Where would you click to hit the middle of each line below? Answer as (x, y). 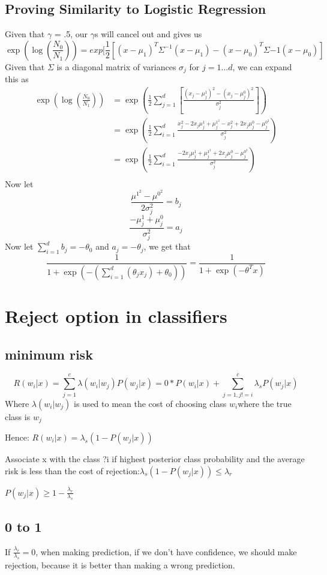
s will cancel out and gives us (148, 34)
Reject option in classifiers (116, 316)
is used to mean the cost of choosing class (150, 403)
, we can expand (262, 66)
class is (18, 416)
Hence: (17, 437)
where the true (265, 403)
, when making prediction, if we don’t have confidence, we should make (166, 551)
